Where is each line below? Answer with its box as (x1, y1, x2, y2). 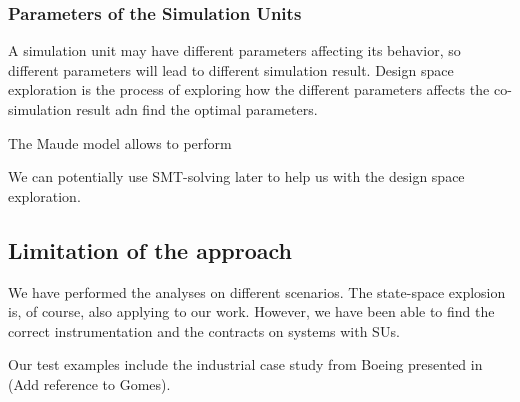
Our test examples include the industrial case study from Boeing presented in (8, 354, 483, 375)
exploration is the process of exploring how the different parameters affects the (8, 79, 490, 100)
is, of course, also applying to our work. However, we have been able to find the (8, 301, 495, 322)
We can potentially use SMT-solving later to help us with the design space (8, 166, 465, 187)
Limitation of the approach (8, 234, 293, 265)
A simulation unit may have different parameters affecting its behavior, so (8, 40, 461, 61)
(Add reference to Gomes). (8, 373, 171, 394)
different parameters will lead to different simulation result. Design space (8, 59, 454, 80)
